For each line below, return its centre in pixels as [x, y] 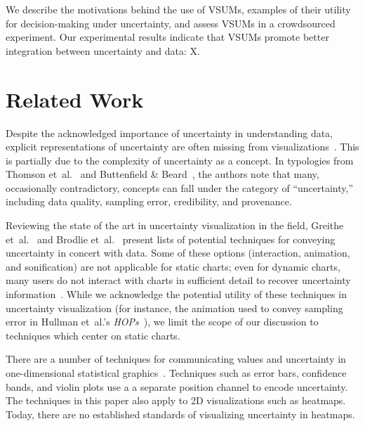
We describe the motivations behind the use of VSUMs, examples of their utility [178, 9]
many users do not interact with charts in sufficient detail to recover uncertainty [178, 280]
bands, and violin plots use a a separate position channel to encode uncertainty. [177, 386]
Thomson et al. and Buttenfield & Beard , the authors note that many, [162, 174]
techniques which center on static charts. [93, 335]
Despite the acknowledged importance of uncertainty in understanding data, [170, 133]
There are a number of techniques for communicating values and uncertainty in [176, 359]
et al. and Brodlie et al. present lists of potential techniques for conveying [171, 239]
